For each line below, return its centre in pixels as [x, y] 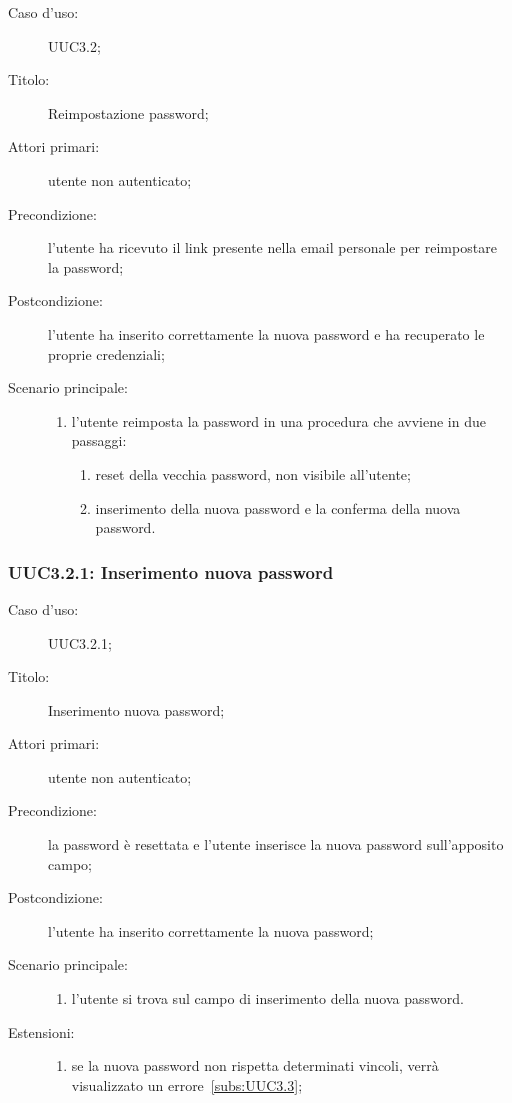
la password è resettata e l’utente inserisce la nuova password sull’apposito [276, 844]
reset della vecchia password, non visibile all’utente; [253, 473]
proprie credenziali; [106, 353]
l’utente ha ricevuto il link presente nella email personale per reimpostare [272, 247]
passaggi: [99, 440]
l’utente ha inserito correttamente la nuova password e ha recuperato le [266, 333]
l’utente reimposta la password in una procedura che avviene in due [278, 420]
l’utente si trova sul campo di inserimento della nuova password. [267, 998]
